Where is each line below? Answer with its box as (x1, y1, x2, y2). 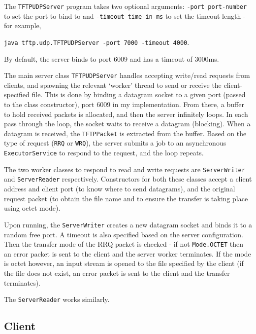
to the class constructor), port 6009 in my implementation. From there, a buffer (4, 99, 244, 109)
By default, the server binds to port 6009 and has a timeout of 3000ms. (4, 53, 219, 64)
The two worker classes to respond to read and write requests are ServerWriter (4, 164, 245, 174)
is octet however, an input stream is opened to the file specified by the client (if (4, 258, 244, 268)
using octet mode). (4, 203, 61, 213)
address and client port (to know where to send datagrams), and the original (4, 184, 235, 194)
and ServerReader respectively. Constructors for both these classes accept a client (4, 174, 252, 184)
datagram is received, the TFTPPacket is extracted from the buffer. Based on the (4, 128, 247, 138)
